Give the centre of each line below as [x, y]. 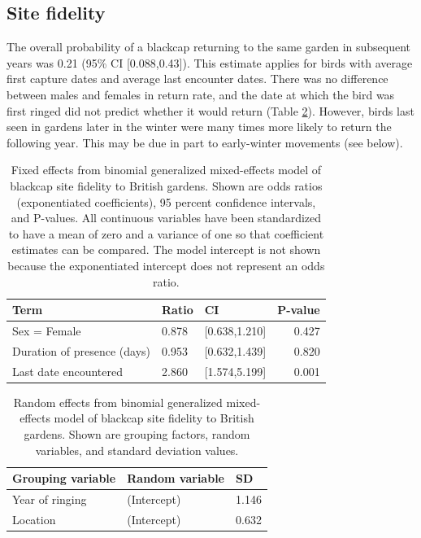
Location [34, 519]
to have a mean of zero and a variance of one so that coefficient [166, 233]
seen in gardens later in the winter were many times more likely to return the [199, 127]
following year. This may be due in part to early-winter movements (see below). [205, 142]
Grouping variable [64, 478]
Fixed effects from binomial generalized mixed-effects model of [166, 170]
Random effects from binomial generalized [118, 402]
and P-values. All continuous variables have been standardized [166, 218]
